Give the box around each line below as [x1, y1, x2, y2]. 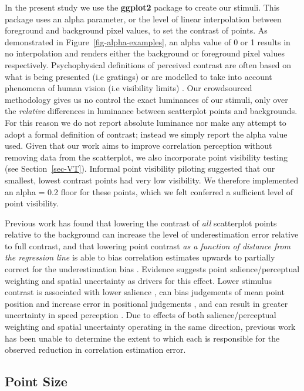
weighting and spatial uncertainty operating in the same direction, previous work [5, 320, 296, 333]
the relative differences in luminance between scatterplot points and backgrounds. [5, 105, 298, 117]
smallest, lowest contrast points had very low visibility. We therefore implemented [5, 173, 299, 186]
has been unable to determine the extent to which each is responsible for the [5, 332, 280, 344]
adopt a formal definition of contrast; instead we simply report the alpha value [5, 128, 288, 140]
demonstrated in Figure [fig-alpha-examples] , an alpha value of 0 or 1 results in [5, 35, 291, 48]
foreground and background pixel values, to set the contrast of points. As [5, 24, 268, 36]
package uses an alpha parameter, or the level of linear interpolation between [5, 12, 282, 25]
